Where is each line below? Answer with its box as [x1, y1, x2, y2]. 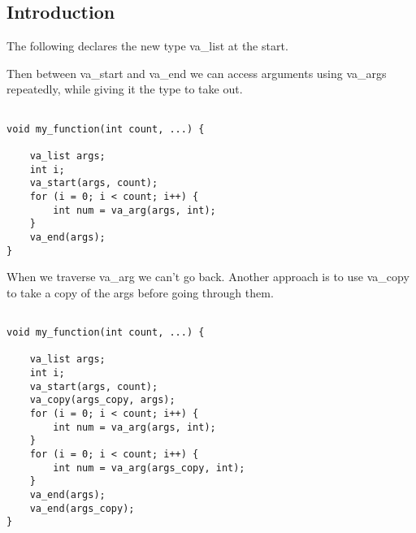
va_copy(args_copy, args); [29, 394, 175, 406]
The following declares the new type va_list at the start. [6, 37, 288, 54]
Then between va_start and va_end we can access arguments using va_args [6, 64, 387, 81]
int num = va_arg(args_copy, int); [53, 461, 245, 474]
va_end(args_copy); [29, 502, 135, 514]
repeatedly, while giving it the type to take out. [6, 80, 243, 97]
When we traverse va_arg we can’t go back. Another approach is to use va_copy [6, 268, 409, 285]
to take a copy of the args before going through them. [6, 284, 274, 301]
